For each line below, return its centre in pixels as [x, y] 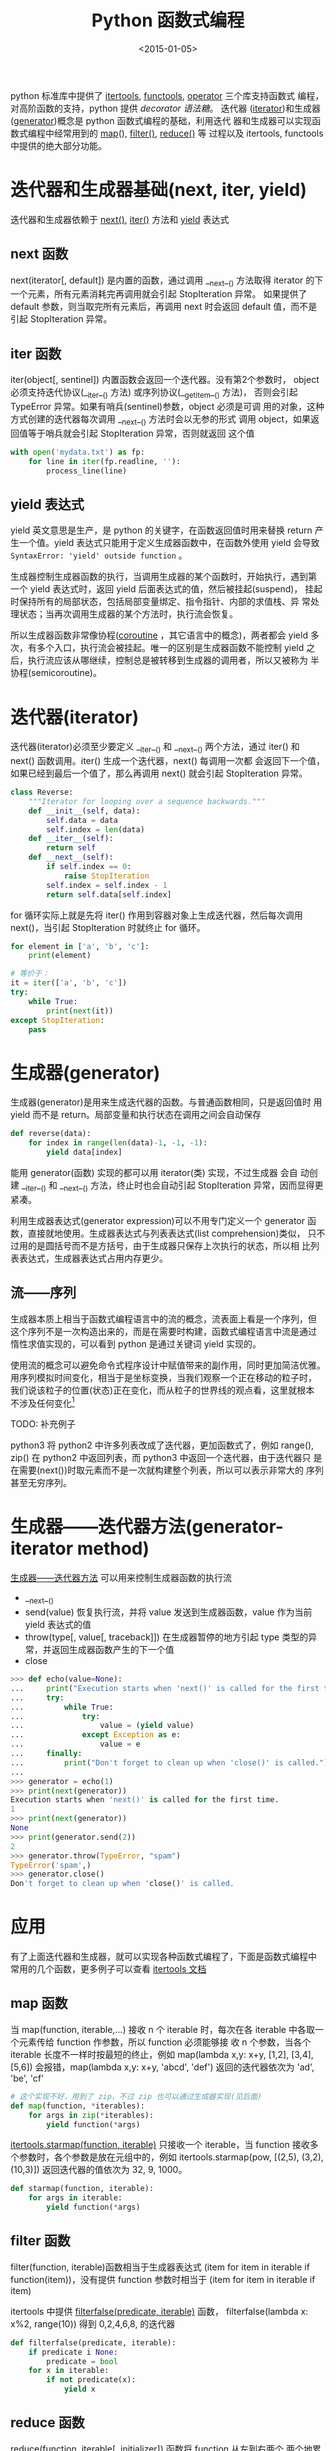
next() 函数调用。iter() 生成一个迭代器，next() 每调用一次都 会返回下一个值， [167, 761]
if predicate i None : [73, 2352]
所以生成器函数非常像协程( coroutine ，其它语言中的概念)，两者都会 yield [159, 635]
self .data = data [82, 820]
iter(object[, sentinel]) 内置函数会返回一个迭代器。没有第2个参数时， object [165, 380]
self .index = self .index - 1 [107, 885]
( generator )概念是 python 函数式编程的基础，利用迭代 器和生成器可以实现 [161, 120]
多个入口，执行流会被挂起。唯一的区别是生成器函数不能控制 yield [170, 648]
